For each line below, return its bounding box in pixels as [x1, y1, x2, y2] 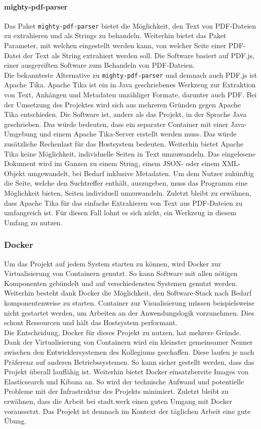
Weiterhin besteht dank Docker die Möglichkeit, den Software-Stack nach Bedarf [4, 288, 251, 298]
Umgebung [4, 128, 37, 139]
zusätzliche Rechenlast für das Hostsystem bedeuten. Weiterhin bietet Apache [4, 138, 243, 149]
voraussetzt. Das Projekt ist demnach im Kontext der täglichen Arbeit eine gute [4, 405, 251, 416]
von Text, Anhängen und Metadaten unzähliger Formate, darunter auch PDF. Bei [4, 89, 257, 100]
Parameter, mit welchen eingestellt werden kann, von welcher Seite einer [4, 40, 226, 51]
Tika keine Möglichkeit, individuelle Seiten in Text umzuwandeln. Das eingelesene [4, 148, 255, 159]
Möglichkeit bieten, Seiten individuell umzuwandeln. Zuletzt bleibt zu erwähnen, [4, 188, 251, 198]
